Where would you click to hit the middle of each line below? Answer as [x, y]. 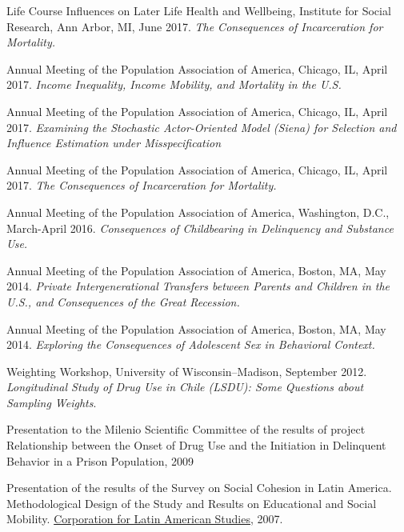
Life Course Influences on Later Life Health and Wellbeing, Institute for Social [199, 10]
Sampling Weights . [52, 402]
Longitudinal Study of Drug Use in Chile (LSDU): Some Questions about [185, 387]
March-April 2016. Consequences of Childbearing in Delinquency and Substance [200, 228]
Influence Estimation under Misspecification [114, 143]
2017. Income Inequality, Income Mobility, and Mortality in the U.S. [174, 84]
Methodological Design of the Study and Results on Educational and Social [192, 503]
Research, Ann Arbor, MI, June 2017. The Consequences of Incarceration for [195, 26]
